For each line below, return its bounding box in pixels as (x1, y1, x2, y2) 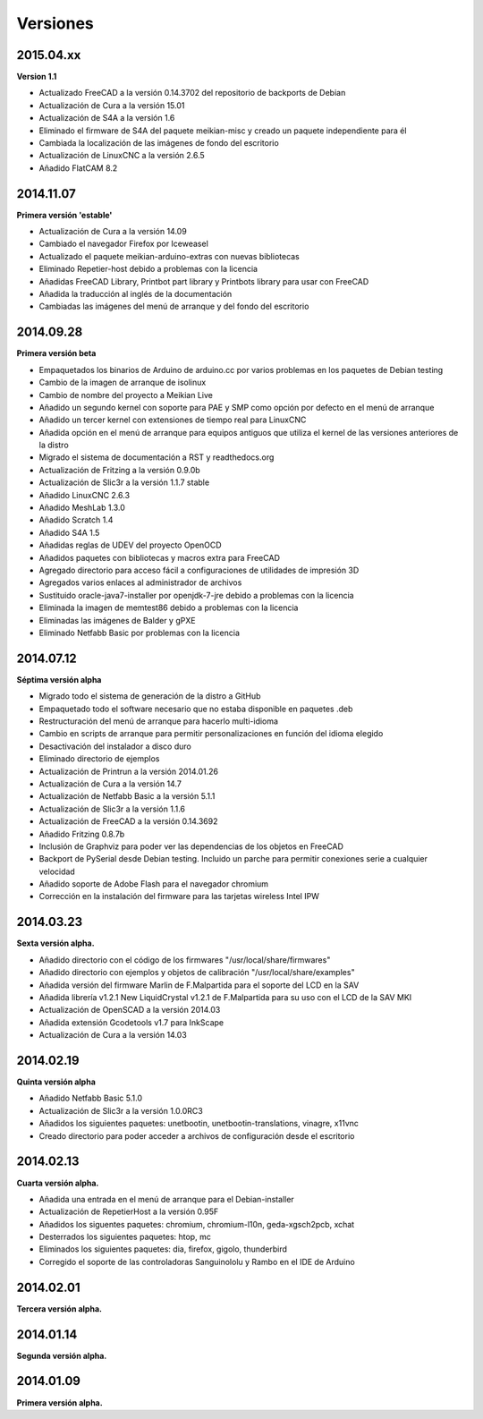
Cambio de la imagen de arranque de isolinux (38, 377, 207, 388)
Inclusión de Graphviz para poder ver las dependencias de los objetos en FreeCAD (38, 841, 344, 852)
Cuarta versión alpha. (16, 1177, 99, 1188)
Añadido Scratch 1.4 (38, 514, 114, 525)
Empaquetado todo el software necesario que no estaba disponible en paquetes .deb (38, 703, 353, 714)
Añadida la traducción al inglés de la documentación (38, 289, 233, 300)
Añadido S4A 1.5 (38, 527, 100, 538)
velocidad (38, 866, 75, 877)
